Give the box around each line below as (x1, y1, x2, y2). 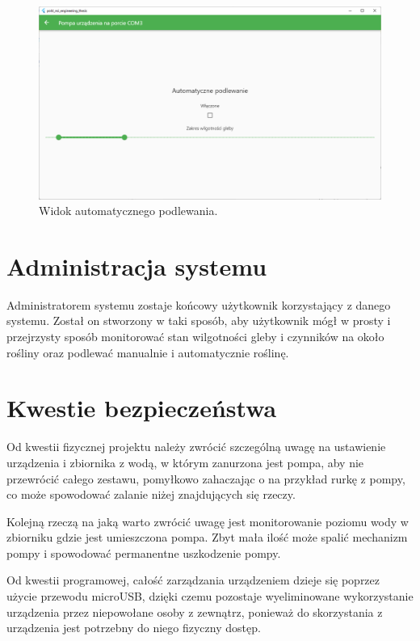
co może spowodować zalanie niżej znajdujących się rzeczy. (6, 486, 296, 503)
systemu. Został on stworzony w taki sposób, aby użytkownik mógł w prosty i (6, 312, 391, 329)
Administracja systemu (6, 249, 267, 282)
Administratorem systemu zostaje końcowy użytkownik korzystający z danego (6, 296, 391, 313)
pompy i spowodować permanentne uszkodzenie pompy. (6, 544, 281, 561)
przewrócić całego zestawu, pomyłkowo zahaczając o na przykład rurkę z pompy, (6, 470, 405, 487)
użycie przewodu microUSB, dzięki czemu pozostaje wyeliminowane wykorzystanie (6, 588, 414, 605)
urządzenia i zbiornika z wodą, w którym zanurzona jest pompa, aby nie (6, 453, 364, 470)
